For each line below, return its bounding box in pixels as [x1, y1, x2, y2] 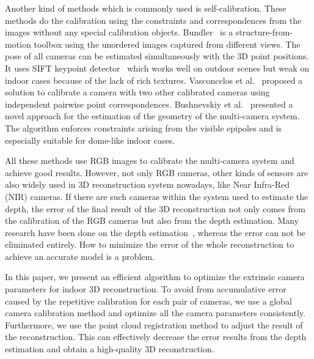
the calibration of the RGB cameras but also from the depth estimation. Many [5, 214, 299, 227]
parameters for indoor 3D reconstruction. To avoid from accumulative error [5, 283, 287, 295]
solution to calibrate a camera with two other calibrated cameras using [5, 86, 270, 98]
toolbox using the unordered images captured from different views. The [34, 37, 301, 50]
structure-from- [235, 26, 293, 39]
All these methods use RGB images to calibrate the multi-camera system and [5, 154, 294, 167]
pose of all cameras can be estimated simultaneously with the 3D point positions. [5, 50, 309, 62]
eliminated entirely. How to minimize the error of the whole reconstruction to [5, 238, 294, 251]
